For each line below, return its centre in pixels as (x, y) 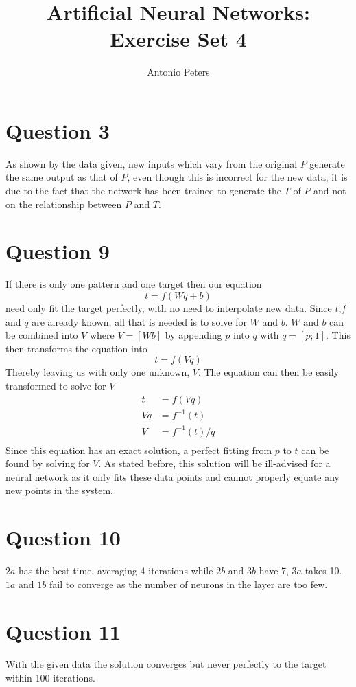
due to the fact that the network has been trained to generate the (143, 191)
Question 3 (58, 130)
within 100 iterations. (50, 678)
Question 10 (63, 538)
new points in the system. (59, 490)
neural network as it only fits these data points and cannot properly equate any (173, 476)
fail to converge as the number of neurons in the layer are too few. (188, 584)
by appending (193, 335)
